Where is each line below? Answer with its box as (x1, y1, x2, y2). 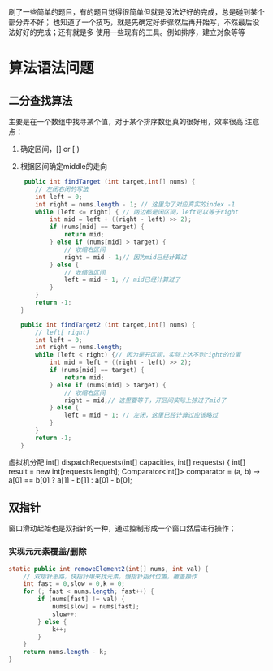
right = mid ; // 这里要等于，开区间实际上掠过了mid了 (63, 396, 227, 405)
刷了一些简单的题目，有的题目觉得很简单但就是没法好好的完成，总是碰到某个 (8, 7, 265, 16)
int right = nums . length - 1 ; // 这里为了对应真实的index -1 (35, 200, 236, 209)
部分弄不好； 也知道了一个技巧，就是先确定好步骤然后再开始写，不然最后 (8, 17, 253, 27)
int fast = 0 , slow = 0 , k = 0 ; (23, 580, 126, 588)
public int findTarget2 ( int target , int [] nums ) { (19, 320, 196, 329)
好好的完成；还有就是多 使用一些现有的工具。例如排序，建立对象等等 (15, 28, 245, 37)
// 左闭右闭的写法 (35, 185, 89, 193)
